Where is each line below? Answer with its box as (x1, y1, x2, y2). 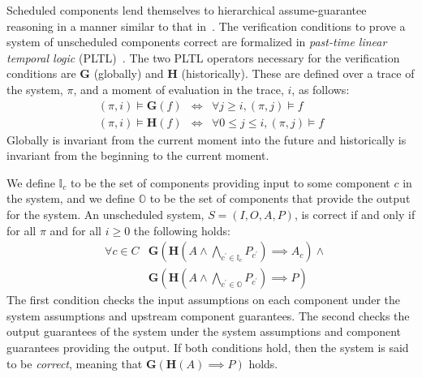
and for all (50, 221, 101, 238)
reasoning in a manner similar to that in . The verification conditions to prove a (6, 17, 406, 34)
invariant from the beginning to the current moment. (6, 147, 269, 164)
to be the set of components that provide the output (149, 190, 411, 207)
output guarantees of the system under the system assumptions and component (6, 323, 402, 340)
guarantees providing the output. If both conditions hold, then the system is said (6, 339, 409, 356)
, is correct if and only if (294, 206, 416, 222)
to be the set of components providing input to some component (70, 174, 390, 191)
